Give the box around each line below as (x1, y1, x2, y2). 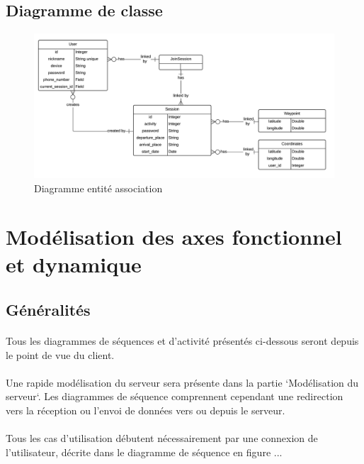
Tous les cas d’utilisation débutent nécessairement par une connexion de (6, 431, 318, 446)
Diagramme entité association (34, 180, 163, 195)
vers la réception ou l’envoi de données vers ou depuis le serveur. (6, 403, 285, 418)
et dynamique (6, 250, 142, 279)
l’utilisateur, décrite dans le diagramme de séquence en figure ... (6, 444, 283, 459)
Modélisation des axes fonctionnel (6, 222, 342, 251)
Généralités (6, 299, 91, 321)
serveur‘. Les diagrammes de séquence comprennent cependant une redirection (6, 389, 343, 404)
